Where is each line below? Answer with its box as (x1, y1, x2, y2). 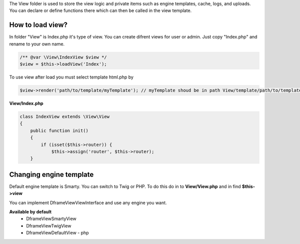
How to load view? (9, 20, 67, 29)
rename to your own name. (9, 40, 65, 47)
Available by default (9, 209, 52, 215)
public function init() (30, 127, 88, 133)
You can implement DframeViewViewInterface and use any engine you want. (9, 199, 167, 205)
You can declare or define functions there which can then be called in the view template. (9, 7, 192, 13)
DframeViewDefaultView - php (26, 230, 89, 236)
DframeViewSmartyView (26, 215, 77, 222)
